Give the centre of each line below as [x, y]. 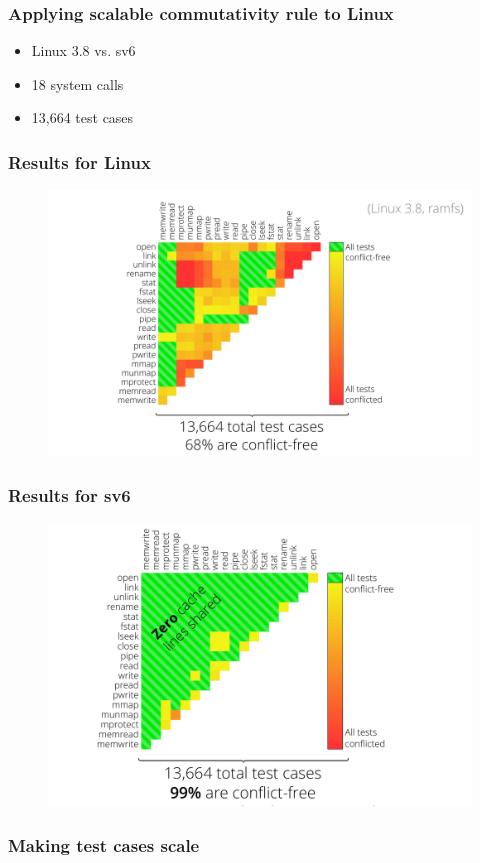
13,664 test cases [82, 117]
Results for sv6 [69, 494]
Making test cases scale [104, 844]
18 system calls [77, 83]
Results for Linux [79, 161]
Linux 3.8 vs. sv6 [83, 50]
